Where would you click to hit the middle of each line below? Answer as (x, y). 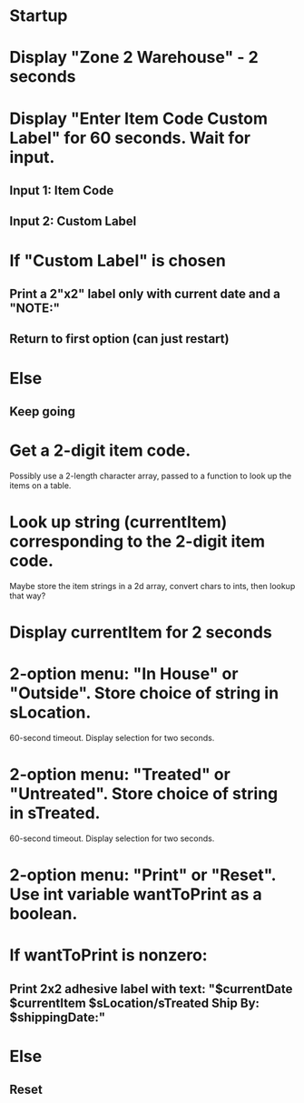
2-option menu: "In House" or (124, 674)
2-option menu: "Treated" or (120, 775)
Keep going (42, 411)
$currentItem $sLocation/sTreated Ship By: (135, 1003)
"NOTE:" (35, 308)
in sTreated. (55, 813)
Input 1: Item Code (62, 191)
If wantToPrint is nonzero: (108, 955)
